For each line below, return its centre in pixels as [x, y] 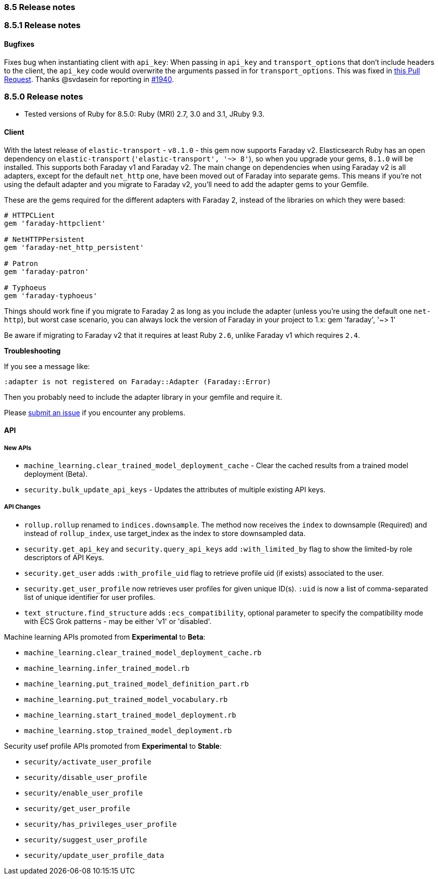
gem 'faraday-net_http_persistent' [74, 247]
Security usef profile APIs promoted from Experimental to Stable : [113, 746]
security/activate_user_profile [88, 762]
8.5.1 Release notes [42, 25]
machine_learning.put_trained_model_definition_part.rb [137, 684]
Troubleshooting [32, 350]
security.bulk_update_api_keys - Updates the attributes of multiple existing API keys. [175, 489]
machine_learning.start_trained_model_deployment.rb [130, 715]
